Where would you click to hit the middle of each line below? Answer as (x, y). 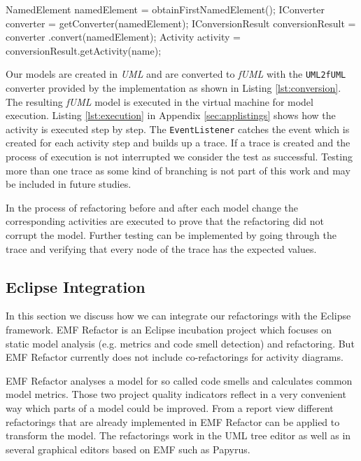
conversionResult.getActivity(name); (84, 50)
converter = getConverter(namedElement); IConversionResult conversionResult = (181, 23)
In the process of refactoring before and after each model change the (152, 207)
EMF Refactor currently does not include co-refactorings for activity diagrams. (175, 357)
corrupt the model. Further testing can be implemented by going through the (171, 235)
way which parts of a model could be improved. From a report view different (170, 407)
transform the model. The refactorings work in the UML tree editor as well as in (178, 435)
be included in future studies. (69, 184)
